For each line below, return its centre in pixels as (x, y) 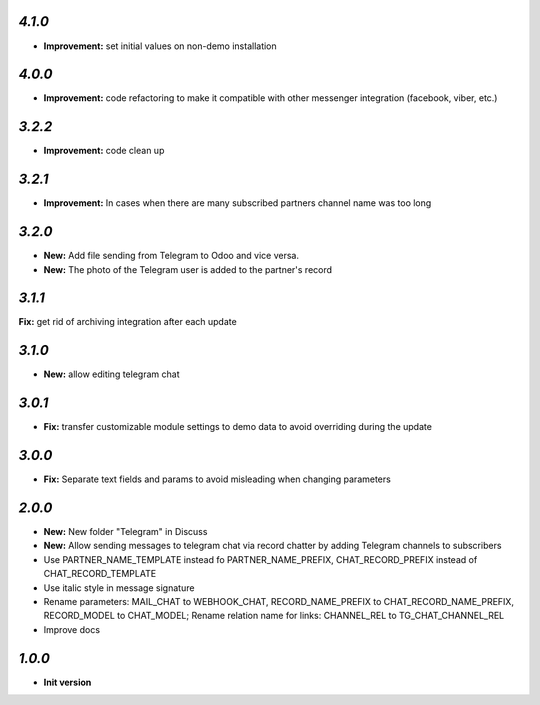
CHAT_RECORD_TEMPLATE (100, 574)
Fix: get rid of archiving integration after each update (127, 322)
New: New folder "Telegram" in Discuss (125, 532)
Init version (67, 682)
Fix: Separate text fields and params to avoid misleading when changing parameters (217, 479)
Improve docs (71, 629)
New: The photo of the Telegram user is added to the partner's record (188, 269)
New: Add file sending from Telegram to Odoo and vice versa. (171, 256)
